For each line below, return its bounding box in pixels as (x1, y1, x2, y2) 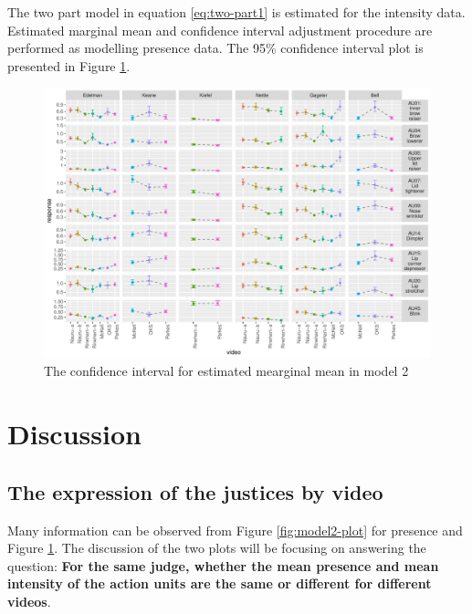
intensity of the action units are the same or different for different (7, 574, 432, 593)
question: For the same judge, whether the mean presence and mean (7, 556, 439, 575)
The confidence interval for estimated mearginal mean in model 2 (44, 361, 409, 380)
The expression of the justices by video (7, 477, 383, 505)
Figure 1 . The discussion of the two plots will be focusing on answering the (7, 538, 426, 557)
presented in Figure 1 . (7, 56, 131, 75)
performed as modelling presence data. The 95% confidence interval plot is (7, 38, 424, 57)
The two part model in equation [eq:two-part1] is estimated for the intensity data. (7, 3, 466, 21)
